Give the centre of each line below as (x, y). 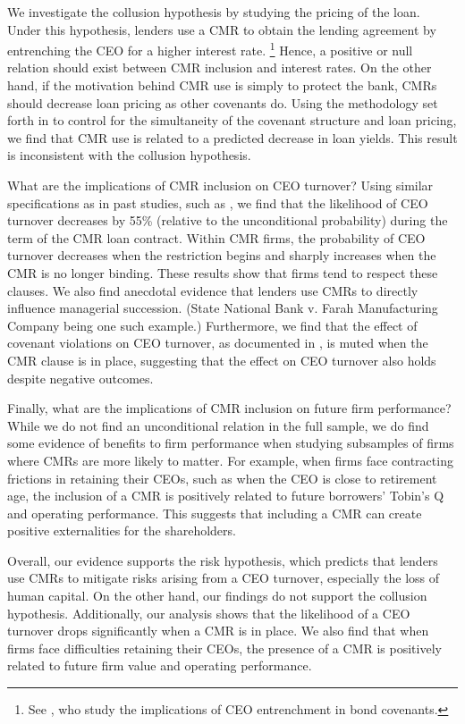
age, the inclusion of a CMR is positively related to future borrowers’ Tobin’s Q (226, 496)
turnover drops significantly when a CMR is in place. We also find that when (218, 631)
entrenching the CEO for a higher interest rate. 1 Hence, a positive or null (210, 49)
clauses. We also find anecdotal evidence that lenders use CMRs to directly (213, 290)
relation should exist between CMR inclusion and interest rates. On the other (220, 67)
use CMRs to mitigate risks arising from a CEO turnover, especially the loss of (223, 578)
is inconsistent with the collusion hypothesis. (129, 155)
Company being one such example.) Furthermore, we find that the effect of (212, 325)
